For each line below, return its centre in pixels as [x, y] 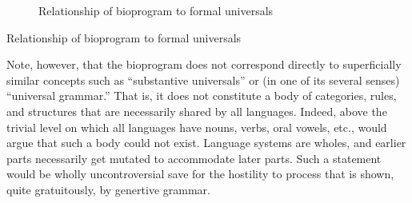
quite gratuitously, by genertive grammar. [108, 189]
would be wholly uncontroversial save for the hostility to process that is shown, [200, 174]
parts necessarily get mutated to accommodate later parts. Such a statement [194, 158]
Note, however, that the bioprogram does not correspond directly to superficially [204, 64]
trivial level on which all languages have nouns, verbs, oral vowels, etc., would [197, 127]
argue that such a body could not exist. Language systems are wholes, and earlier [206, 143]
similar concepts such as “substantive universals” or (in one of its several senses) [203, 80]
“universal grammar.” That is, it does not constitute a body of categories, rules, [202, 96]
